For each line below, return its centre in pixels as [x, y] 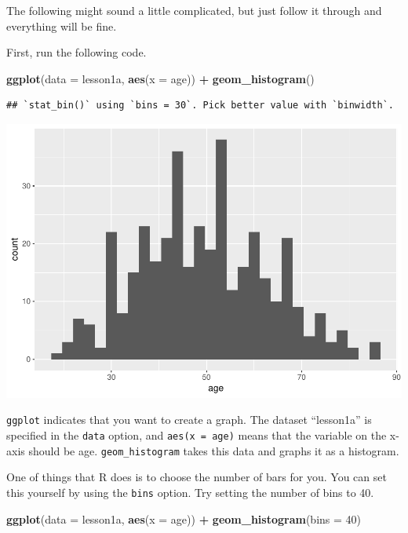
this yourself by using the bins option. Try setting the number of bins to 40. [190, 493]
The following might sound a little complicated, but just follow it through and [194, 10]
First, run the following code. [76, 52]
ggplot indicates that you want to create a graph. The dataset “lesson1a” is [189, 420]
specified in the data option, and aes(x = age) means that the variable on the [197, 435]
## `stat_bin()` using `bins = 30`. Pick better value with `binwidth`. [200, 106]
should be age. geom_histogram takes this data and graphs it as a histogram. [214, 450]
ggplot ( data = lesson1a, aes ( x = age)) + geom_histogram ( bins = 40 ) [184, 518]
